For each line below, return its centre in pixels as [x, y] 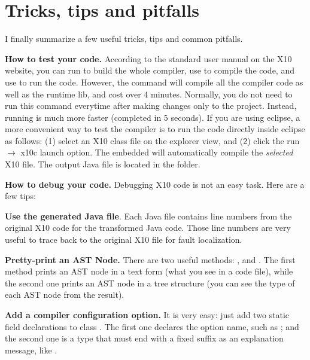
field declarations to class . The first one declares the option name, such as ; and [152, 326]
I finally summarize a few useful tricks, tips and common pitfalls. [124, 39]
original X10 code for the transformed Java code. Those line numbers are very [148, 228]
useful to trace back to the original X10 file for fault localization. [124, 240]
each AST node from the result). [65, 295]
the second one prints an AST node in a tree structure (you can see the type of [150, 283]
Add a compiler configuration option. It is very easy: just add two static [147, 315]
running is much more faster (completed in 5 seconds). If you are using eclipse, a [153, 117]
